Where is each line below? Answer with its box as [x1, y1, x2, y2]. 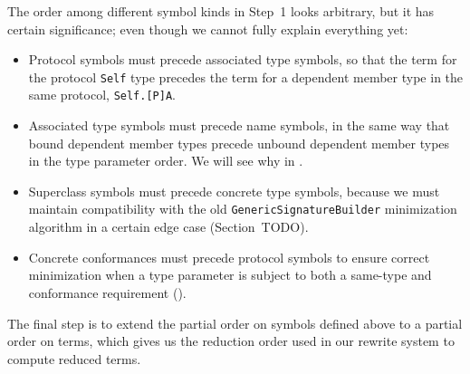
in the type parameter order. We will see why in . [28, 151, 303, 170]
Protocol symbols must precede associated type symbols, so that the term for [28, 50, 457, 69]
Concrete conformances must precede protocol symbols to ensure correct [28, 247, 430, 266]
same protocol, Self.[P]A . [28, 85, 176, 104]
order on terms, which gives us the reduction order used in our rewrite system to [7, 331, 455, 350]
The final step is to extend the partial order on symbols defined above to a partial [7, 313, 463, 332]
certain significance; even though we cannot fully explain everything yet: [7, 19, 408, 38]
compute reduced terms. [7, 349, 141, 368]
